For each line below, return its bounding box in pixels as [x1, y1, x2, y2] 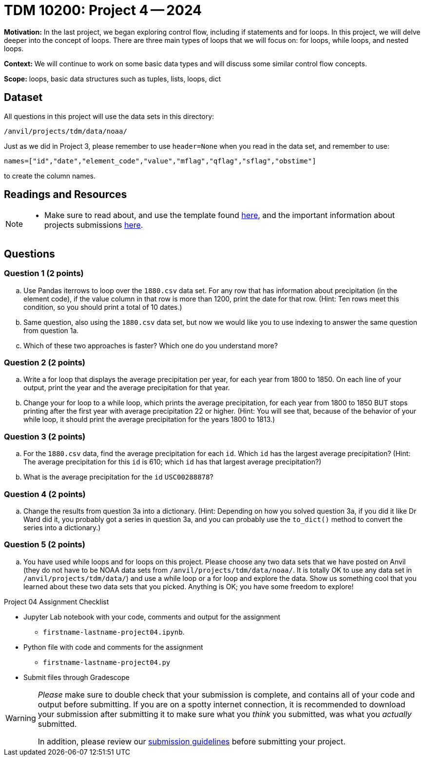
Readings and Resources [4, 188, 127, 201]
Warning [5, 713, 36, 723]
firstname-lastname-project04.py [43, 658, 171, 666]
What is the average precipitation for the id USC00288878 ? [23, 473, 213, 481]
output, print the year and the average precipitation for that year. [23, 383, 230, 392]
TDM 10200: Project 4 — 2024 [4, 2, 202, 19]
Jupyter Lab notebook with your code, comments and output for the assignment [23, 612, 281, 621]
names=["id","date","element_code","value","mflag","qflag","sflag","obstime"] [4, 157, 316, 165]
